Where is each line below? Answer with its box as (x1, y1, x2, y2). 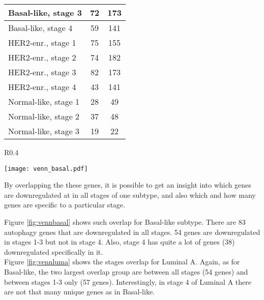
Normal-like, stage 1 (8, 96, 80, 107)
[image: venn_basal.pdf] (4, 165, 88, 172)
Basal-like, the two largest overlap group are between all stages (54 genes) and (4, 266, 248, 277)
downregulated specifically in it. (4, 246, 103, 257)
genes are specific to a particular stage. (4, 199, 125, 210)
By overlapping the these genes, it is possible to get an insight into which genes (4, 179, 251, 190)
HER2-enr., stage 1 (8, 37, 76, 48)
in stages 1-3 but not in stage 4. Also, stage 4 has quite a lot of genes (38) (4, 236, 235, 247)
